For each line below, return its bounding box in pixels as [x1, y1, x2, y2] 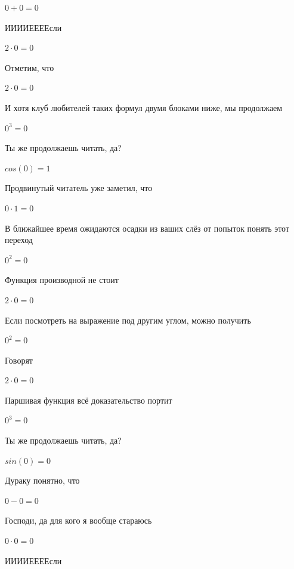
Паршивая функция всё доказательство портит [5, 393, 172, 406]
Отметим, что [5, 61, 54, 73]
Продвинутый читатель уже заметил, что [5, 182, 153, 194]
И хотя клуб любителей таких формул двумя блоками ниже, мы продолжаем [5, 101, 283, 113]
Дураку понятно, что [5, 474, 80, 487]
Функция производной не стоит [5, 273, 119, 286]
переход [5, 233, 33, 246]
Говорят [5, 353, 33, 366]
